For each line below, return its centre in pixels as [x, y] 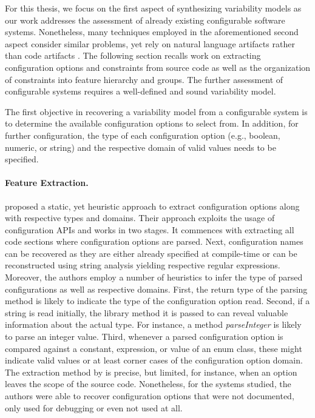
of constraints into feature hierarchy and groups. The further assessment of [144, 79]
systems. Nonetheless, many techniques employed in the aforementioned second [152, 32]
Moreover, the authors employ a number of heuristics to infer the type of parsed [154, 277]
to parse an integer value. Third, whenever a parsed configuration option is [144, 337]
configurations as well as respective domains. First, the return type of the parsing [156, 289]
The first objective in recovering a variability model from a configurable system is [156, 111]
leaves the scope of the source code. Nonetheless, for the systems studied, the [148, 384]
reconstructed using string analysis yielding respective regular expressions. [143, 265]
